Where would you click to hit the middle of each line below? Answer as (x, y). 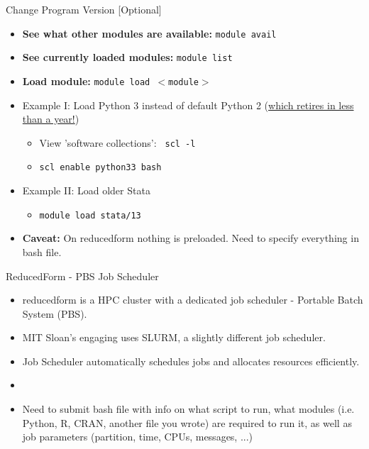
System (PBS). (55, 313)
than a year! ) (51, 119)
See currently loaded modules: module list (127, 57)
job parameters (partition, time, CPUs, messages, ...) (138, 437)
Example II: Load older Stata (86, 190)
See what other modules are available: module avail (149, 33)
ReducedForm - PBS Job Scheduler (82, 276)
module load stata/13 (90, 215)
